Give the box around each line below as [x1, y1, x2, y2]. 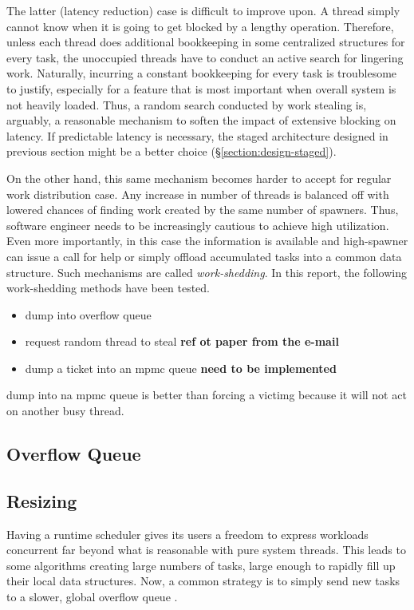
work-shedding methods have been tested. [6, 279, 210, 296]
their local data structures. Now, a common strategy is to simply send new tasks [6, 572, 400, 589]
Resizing [6, 488, 77, 513]
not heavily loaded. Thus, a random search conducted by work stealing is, [6, 96, 367, 113]
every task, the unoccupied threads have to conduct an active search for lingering [6, 49, 404, 65]
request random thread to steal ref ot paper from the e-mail [25, 333, 339, 350]
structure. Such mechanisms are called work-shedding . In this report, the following [6, 263, 407, 280]
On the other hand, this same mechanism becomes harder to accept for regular [6, 169, 392, 186]
